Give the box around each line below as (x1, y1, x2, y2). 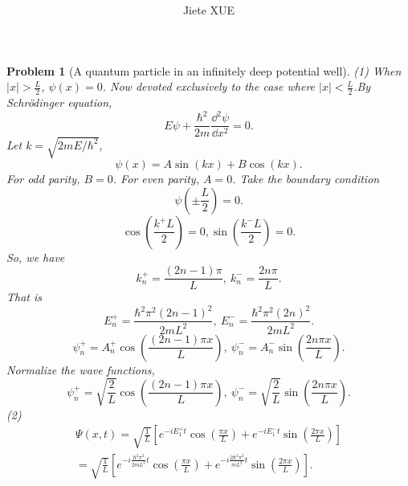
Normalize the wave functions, (6, 361, 155, 378)
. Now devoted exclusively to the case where (102, 78, 316, 95)
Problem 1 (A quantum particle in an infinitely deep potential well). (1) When (6, 62, 402, 79)
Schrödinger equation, (6, 94, 112, 111)
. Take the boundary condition (232, 169, 380, 186)
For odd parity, (6, 169, 80, 186)
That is (6, 288, 43, 305)
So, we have (6, 248, 65, 265)
